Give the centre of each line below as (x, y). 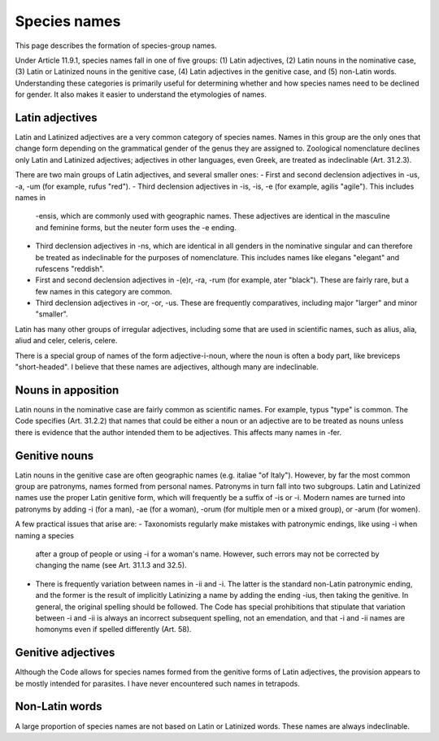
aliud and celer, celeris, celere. (66, 341)
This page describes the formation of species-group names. (116, 46)
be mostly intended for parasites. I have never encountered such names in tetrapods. (157, 683)
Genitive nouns (54, 455)
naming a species (45, 535)
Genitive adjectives (65, 653)
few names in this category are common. (104, 291)
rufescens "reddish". (70, 268)
